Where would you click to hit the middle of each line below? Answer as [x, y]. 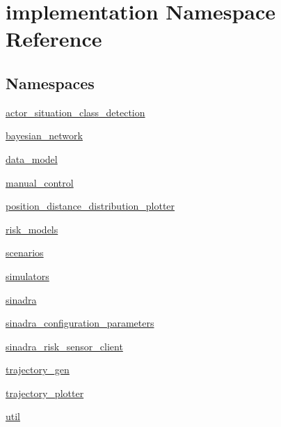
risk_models [32, 229]
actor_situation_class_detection [75, 112]
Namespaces [50, 83]
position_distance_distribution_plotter [90, 206]
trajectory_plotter [45, 393]
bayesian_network [44, 135]
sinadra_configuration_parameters [80, 323]
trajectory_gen [38, 370]
